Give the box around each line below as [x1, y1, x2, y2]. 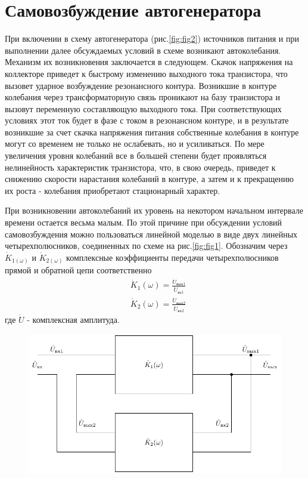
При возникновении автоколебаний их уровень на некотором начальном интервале [5, 204, 303, 217]
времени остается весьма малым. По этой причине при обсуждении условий [5, 216, 282, 229]
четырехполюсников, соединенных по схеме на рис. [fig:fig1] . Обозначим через [5, 239, 288, 252]
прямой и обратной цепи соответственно [5, 264, 152, 276]
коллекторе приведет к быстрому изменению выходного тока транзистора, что [5, 67, 288, 79]
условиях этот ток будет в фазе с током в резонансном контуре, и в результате [5, 114, 289, 127]
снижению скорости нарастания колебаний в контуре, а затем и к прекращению [5, 172, 294, 185]
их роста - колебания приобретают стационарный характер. [5, 184, 220, 196]
